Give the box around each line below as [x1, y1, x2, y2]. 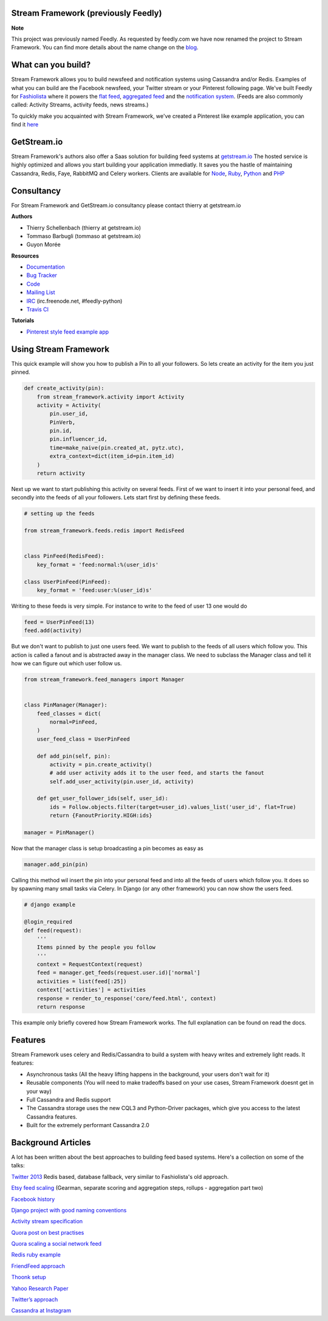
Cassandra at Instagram [11, 1307, 71, 1314]
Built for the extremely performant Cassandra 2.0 [26, 1122, 149, 1129]
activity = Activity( [36, 402, 101, 408]
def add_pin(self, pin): [36, 752, 111, 760]
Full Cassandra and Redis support [26, 1096, 111, 1103]
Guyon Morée [26, 241, 61, 249]
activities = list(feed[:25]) [36, 978, 127, 984]
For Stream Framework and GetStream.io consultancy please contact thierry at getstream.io [11, 201, 241, 209]
